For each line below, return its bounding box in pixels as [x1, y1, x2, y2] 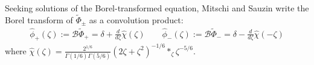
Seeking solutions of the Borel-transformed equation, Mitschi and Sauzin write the [5, 2, 309, 14]
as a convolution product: [89, 13, 184, 26]
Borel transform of [5, 13, 73, 26]
